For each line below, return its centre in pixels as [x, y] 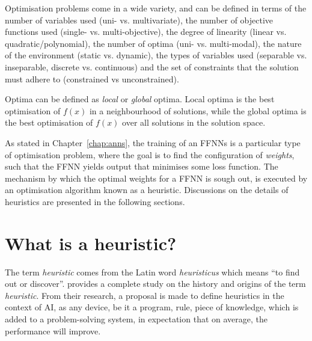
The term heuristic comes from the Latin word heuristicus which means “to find [152, 272]
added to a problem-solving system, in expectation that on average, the [136, 319]
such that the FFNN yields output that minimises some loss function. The [142, 166]
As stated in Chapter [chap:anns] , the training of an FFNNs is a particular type [153, 142]
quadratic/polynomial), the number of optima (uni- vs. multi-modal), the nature [153, 43]
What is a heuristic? [91, 243]
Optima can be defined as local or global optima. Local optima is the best [140, 99]
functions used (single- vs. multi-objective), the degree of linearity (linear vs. [146, 32]
